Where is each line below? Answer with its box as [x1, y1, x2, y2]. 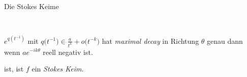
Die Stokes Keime [4, 1, 59, 11]
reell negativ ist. [43, 46, 93, 57]
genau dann [207, 35, 243, 46]
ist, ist [4, 63, 24, 74]
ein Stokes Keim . [32, 63, 84, 74]
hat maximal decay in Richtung [102, 35, 199, 46]
